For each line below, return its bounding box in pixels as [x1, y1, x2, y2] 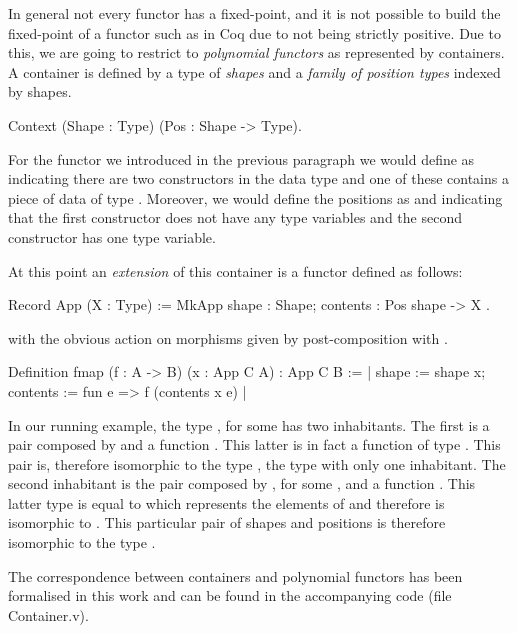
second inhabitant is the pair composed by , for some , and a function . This [8, 473, 476, 494]
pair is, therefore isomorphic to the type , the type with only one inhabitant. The [8, 453, 506, 474]
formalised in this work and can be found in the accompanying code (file [8, 585, 452, 606]
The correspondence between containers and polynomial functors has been [8, 565, 463, 586]
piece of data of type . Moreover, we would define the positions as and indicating [8, 187, 503, 208]
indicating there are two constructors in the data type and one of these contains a [8, 168, 509, 189]
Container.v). [8, 604, 89, 625]
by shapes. [8, 81, 72, 102]
